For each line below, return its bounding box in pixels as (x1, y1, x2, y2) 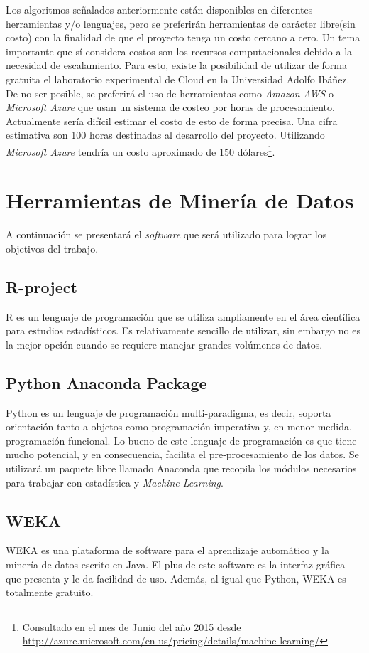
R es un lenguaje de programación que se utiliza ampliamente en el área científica (6, 309, 360, 324)
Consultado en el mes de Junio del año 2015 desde (22, 619, 241, 634)
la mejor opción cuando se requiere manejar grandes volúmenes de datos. (6, 336, 323, 351)
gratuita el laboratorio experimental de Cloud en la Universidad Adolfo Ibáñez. (6, 71, 350, 86)
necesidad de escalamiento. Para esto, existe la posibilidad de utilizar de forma (6, 58, 347, 73)
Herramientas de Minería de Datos (6, 186, 354, 215)
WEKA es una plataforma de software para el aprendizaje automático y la (6, 543, 329, 558)
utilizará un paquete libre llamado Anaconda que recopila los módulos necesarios (6, 461, 357, 476)
